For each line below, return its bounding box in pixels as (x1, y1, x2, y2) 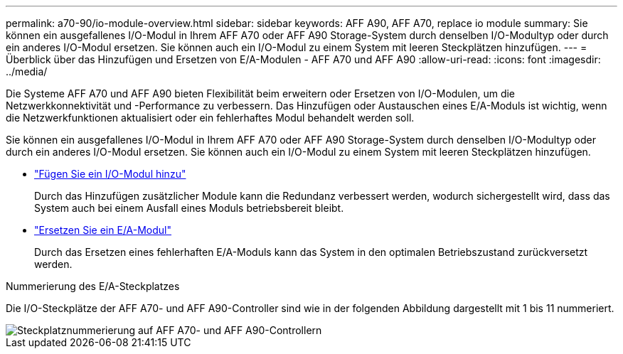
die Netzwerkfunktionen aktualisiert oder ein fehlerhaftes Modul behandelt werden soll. (6, 112, 415, 124)
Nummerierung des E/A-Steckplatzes (6, 280, 180, 292)
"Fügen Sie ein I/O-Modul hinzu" (34, 168, 186, 180)
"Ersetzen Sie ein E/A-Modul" (34, 224, 172, 236)
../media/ (6, 65, 48, 77)
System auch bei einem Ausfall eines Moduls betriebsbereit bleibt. (34, 202, 344, 214)
